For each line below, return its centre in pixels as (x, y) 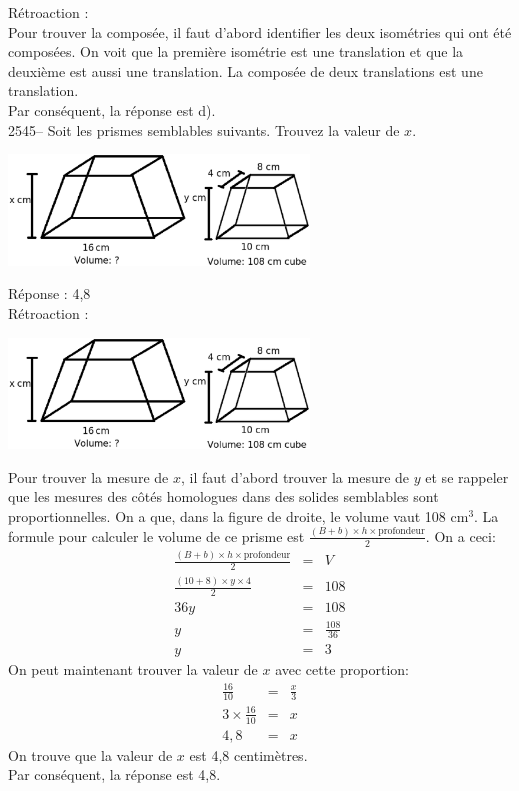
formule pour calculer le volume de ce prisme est (156, 535)
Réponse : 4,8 (49, 293)
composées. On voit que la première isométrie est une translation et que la (236, 51)
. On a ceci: (460, 535)
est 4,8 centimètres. (248, 754)
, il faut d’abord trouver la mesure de (295, 476)
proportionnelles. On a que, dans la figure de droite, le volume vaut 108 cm (238, 515)
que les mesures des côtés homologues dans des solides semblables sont (223, 496)
